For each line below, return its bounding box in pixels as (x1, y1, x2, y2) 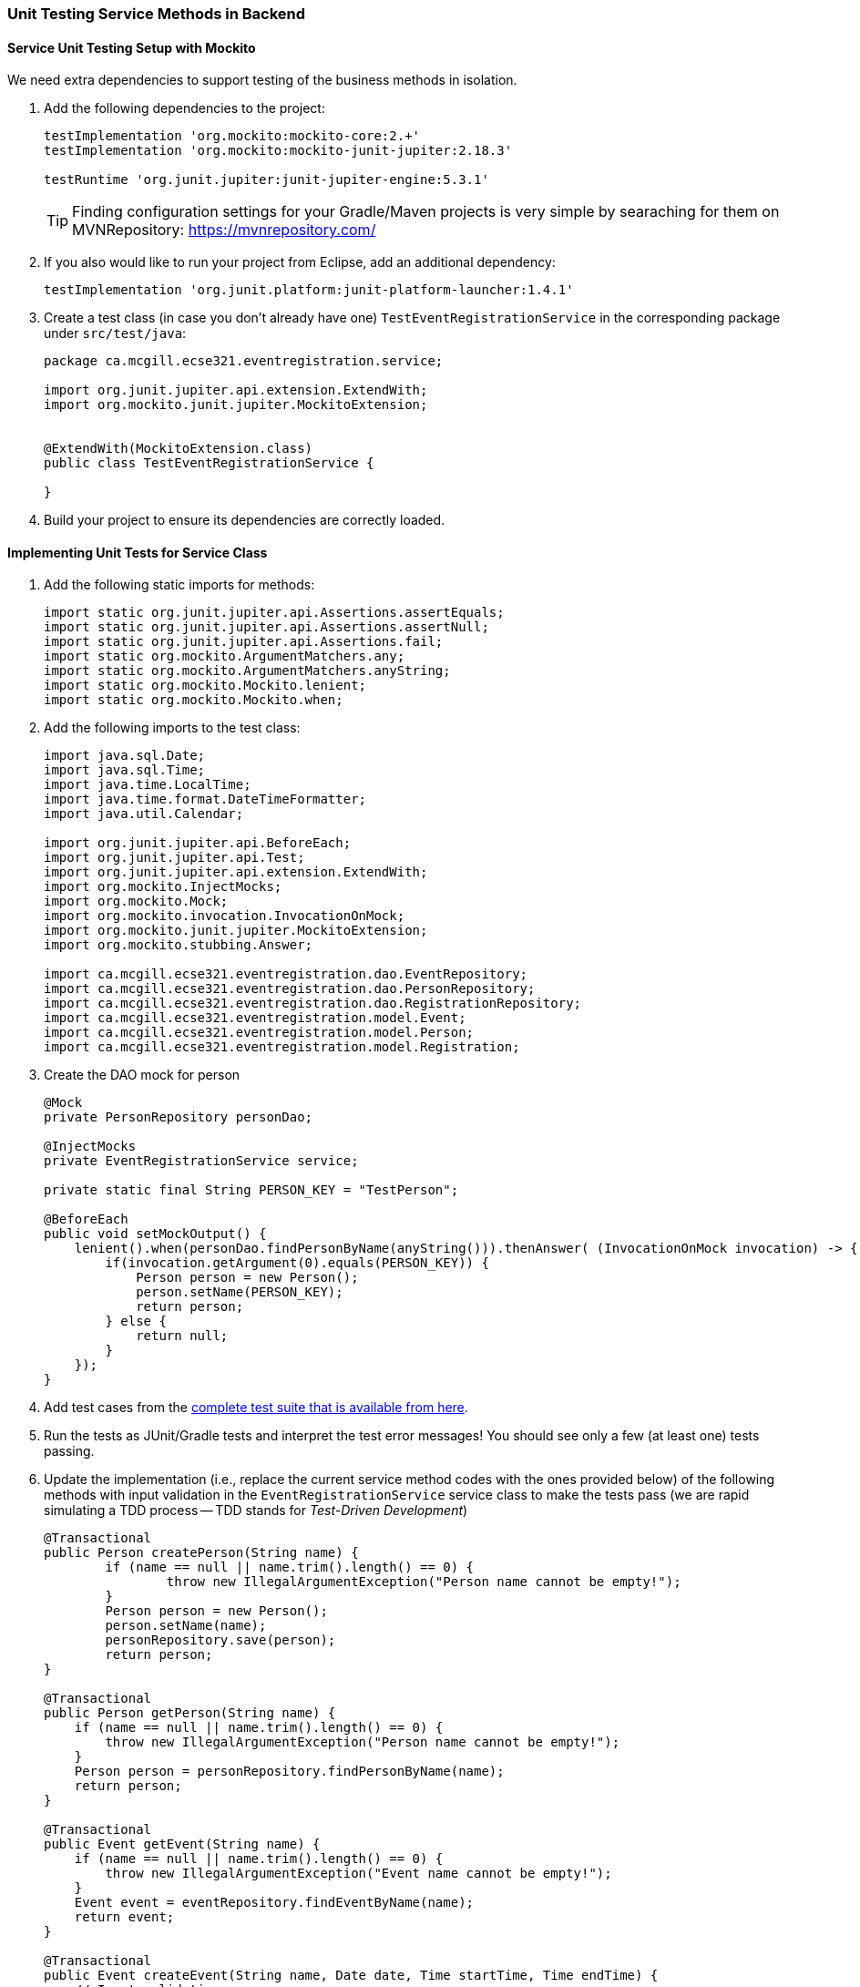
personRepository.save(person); (105, 1633, 336, 1648)
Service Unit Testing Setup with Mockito (7, 39, 256, 56)
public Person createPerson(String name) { (44, 1545, 359, 1561)
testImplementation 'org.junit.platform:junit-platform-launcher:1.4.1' (44, 282, 574, 298)
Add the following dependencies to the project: (44, 100, 325, 117)
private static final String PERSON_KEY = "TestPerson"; (44, 1183, 459, 1198)
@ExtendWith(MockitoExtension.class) (44, 441, 313, 456)
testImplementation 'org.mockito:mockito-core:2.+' (44, 128, 421, 144)
